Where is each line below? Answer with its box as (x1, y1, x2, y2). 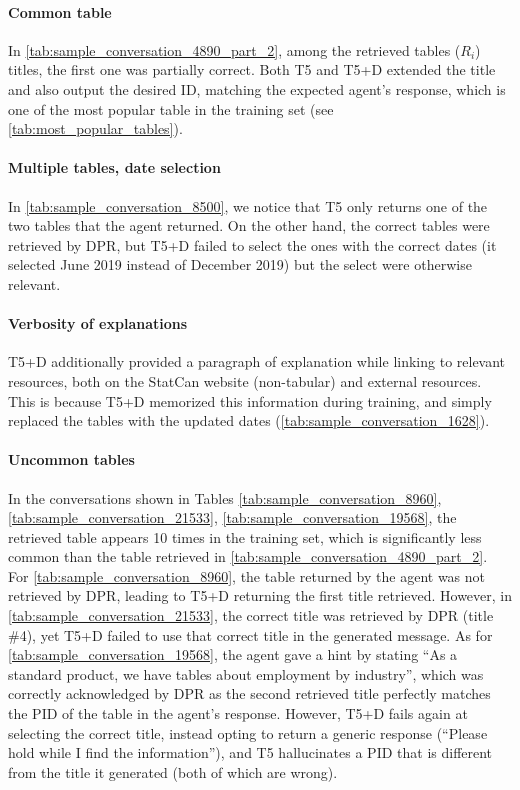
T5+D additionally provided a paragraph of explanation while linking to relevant (8, 351, 506, 372)
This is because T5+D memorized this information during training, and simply (8, 390, 492, 411)
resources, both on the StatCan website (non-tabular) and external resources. (8, 370, 482, 391)
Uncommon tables (8, 449, 135, 470)
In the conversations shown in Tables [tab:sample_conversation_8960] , (8, 487, 442, 508)
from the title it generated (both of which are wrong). (8, 761, 338, 782)
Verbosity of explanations (8, 313, 188, 334)
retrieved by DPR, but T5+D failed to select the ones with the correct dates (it (8, 234, 497, 255)
